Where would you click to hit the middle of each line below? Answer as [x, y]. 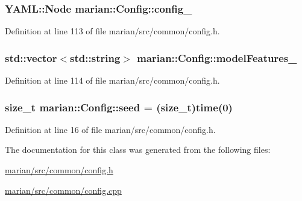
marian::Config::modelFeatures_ [217, 57]
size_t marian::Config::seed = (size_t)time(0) [119, 107]
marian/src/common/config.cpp [63, 190]
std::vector [31, 57]
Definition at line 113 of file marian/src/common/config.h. [112, 31]
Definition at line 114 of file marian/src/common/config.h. [112, 80]
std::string [95, 57]
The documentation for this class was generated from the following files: [138, 150]
